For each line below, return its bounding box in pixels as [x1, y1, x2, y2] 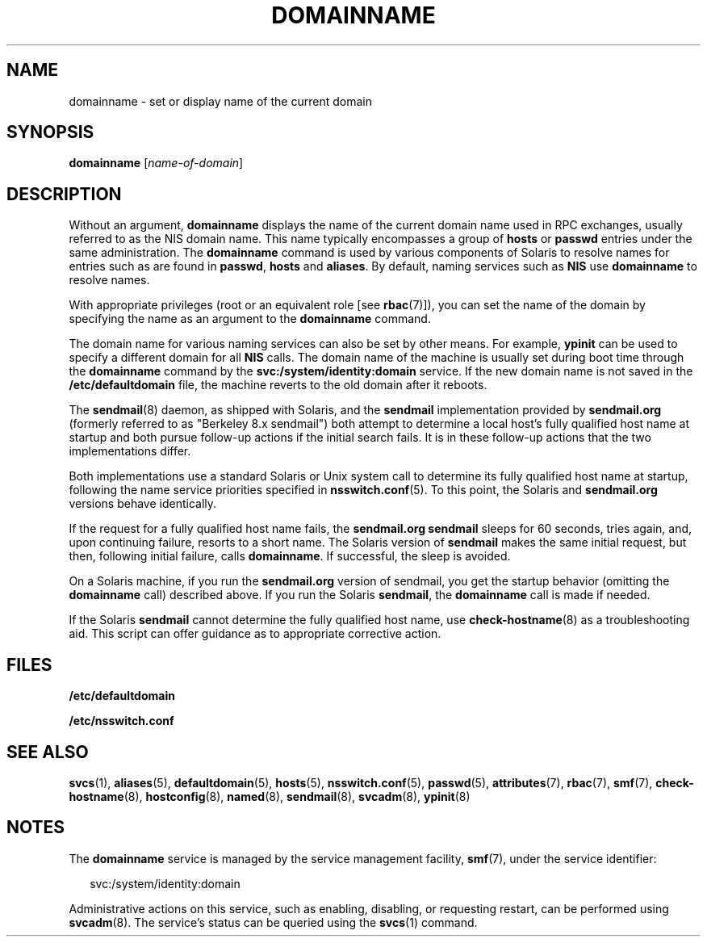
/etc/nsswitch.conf [69, 714, 174, 728]
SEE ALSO [6, 741, 89, 762]
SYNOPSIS [6, 122, 94, 143]
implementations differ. [69, 444, 191, 459]
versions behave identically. [69, 497, 217, 511]
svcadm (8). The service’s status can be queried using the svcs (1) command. [69, 915, 478, 929]
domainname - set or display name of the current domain [69, 94, 372, 108]
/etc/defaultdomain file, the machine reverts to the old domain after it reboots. [69, 378, 487, 392]
